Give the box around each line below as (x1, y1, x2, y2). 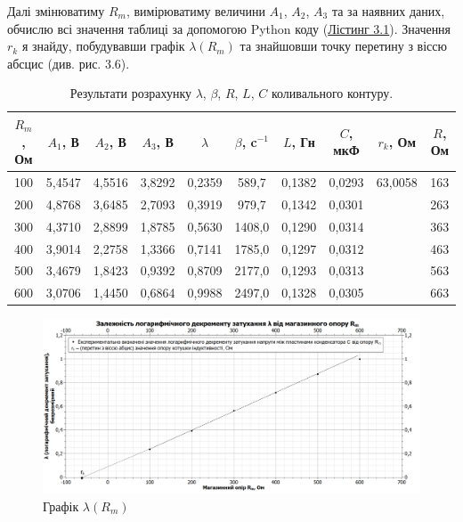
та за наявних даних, (331, 2, 445, 20)
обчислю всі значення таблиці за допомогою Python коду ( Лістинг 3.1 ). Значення (7, 19, 451, 37)
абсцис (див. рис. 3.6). (7, 53, 130, 72)
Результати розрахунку (69, 84, 191, 102)
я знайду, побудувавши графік (21, 37, 185, 55)
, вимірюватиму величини (126, 2, 265, 20)
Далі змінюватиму (7, 2, 105, 20)
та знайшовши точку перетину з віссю (240, 37, 447, 55)
